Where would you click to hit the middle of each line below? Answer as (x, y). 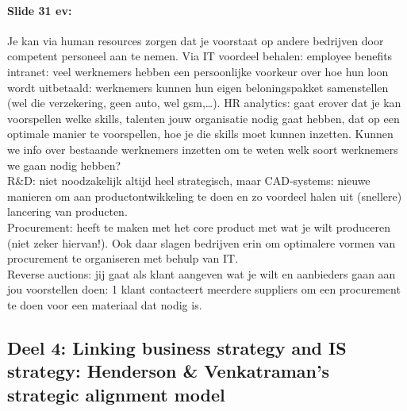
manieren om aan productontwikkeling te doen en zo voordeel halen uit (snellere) (205, 196)
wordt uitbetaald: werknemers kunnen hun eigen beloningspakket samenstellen (198, 87)
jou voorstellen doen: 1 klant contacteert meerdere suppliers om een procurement (204, 289)
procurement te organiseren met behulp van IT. (123, 258)
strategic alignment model (116, 394)
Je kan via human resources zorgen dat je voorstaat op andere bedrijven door (196, 40)
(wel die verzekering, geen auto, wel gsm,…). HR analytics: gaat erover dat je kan (204, 103)
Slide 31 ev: (40, 10)
